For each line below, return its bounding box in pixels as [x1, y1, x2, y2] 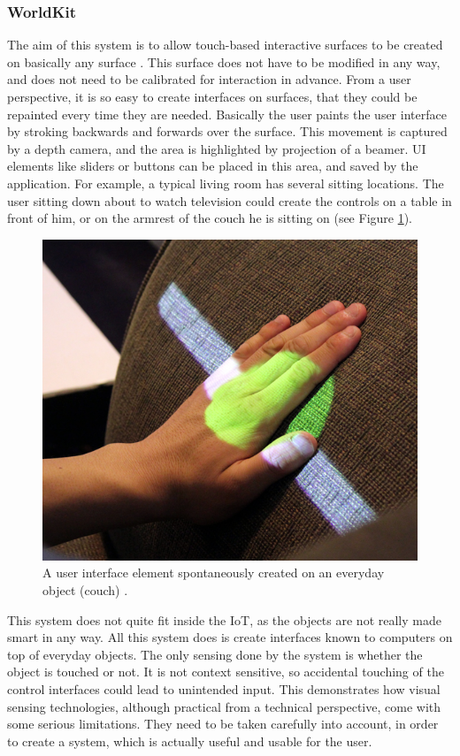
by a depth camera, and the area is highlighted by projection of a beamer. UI [7, 139, 426, 157]
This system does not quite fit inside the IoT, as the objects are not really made [7, 610, 441, 629]
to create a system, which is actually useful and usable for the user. [7, 731, 372, 750]
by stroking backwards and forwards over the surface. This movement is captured [7, 122, 448, 141]
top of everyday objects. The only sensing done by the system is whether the [7, 645, 423, 663]
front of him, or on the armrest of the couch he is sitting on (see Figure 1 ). [7, 209, 413, 227]
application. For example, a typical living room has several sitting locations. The [7, 173, 444, 192]
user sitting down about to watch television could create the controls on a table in [7, 191, 452, 210]
